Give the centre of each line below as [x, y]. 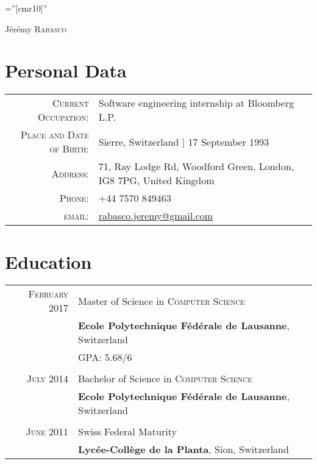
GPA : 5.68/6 [105, 357]
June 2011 [47, 432]
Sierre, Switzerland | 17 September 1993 [184, 141]
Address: [70, 173]
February [48, 294]
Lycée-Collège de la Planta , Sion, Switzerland [183, 449]
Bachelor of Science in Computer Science [165, 379]
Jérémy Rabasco [36, 28]
